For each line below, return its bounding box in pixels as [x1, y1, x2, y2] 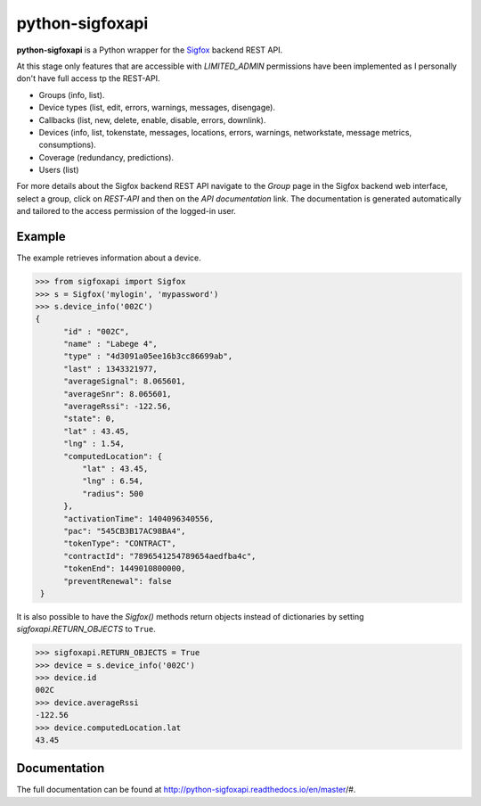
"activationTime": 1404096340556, [63, 514, 214, 523]
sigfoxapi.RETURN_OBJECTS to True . [16, 624, 156, 635]
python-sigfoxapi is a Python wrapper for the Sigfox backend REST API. [16, 45, 283, 55]
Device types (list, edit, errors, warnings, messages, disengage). [38, 103, 276, 113]
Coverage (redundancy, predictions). [38, 152, 174, 162]
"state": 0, [63, 414, 116, 424]
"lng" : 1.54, [63, 439, 125, 449]
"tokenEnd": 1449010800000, [63, 563, 186, 574]
